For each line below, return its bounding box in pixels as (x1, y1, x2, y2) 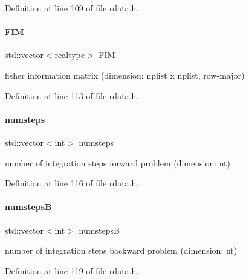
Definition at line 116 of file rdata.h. (5, 177, 139, 189)
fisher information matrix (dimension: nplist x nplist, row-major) (5, 68, 245, 81)
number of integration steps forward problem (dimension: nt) (5, 156, 231, 169)
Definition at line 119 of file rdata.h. (5, 264, 139, 277)
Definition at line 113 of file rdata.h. (5, 89, 139, 102)
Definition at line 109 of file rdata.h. (5, 2, 139, 14)
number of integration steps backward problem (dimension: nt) (5, 244, 238, 257)
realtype (54, 48, 85, 61)
